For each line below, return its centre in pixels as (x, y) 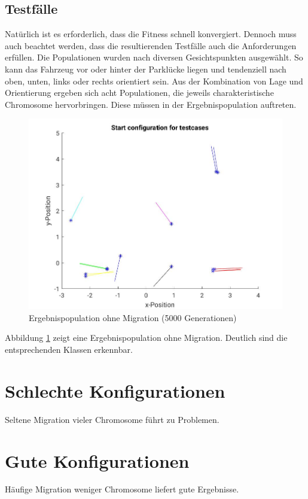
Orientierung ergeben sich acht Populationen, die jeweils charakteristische (139, 93)
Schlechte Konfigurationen (115, 390)
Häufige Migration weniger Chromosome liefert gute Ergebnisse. (122, 489)
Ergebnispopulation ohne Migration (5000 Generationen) (133, 317)
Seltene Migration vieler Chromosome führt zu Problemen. (112, 419)
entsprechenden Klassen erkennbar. (69, 350)
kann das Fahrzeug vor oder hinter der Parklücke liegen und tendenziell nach (146, 69)
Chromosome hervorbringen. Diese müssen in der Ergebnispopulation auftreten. (151, 104)
